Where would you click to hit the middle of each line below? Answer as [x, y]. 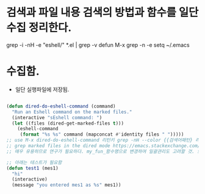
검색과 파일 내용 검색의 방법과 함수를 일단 [103, 12]
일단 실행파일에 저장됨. [42, 89]
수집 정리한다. [39, 28]
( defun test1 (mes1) [33, 168]
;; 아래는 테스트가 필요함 [34, 162]
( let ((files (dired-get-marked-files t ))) [68, 123]
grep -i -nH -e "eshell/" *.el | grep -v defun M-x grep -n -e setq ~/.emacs [98, 45]
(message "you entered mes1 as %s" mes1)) [67, 185]
